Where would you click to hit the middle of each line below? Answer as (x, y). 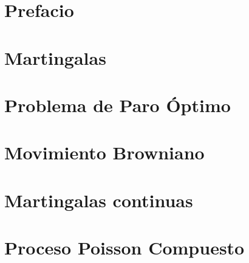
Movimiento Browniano (104, 152)
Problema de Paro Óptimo (118, 105)
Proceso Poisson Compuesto (124, 248)
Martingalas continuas (99, 200)
